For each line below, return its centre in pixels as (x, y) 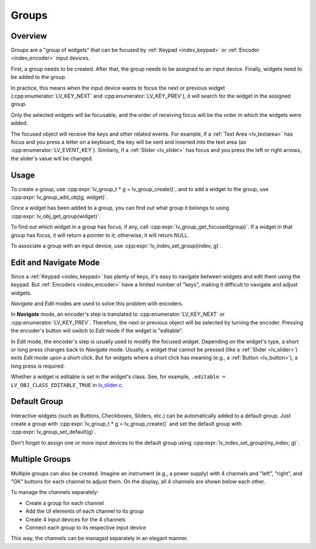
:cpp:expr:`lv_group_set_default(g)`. (54, 432)
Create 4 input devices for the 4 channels (75, 519)
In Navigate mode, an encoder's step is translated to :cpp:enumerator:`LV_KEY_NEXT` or (118, 314)
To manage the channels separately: (55, 492)
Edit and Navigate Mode (55, 262)
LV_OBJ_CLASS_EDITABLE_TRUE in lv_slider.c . (67, 385)
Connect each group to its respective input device (86, 527)
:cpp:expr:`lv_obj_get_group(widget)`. (56, 216)
